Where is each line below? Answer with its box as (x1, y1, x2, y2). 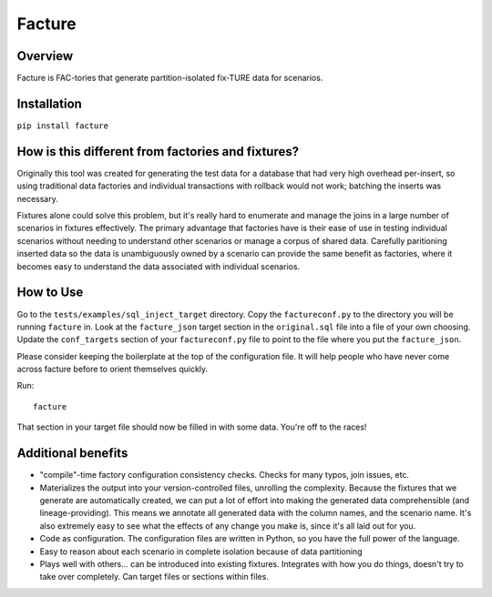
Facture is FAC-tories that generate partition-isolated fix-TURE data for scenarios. (16, 73, 323, 84)
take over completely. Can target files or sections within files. (39, 572, 269, 582)
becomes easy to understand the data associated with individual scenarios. (16, 260, 301, 272)
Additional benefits (16, 446, 128, 461)
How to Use (16, 285, 84, 300)
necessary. (16, 193, 59, 204)
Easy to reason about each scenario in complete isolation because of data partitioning (39, 546, 363, 557)
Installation (16, 96, 82, 111)
